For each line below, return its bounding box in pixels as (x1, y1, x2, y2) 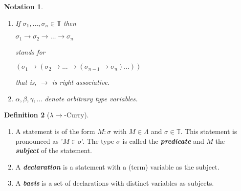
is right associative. (52, 77, 110, 87)
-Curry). (64, 110, 89, 120)
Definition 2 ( (4, 110, 50, 120)
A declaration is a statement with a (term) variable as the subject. (15, 161, 219, 172)
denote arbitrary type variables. (44, 93, 138, 103)
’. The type (82, 135, 114, 146)
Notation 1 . (4, 1, 43, 11)
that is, (15, 77, 37, 87)
